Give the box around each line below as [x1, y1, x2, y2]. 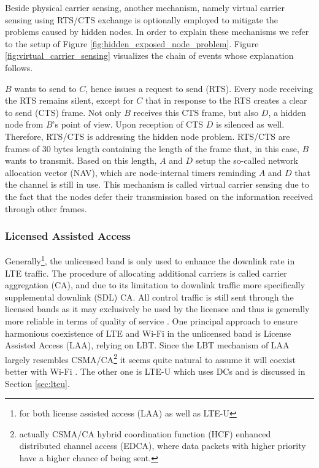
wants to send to [14, 82, 77, 94]
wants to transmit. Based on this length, [5, 154, 157, 167]
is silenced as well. [216, 118, 285, 131]
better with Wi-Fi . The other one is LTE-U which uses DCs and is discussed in [5, 364, 306, 377]
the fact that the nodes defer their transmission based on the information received [5, 190, 313, 202]
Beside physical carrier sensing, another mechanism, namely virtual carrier [5, 1, 285, 13]
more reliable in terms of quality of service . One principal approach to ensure [5, 314, 298, 327]
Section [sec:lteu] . [5, 377, 70, 389]
